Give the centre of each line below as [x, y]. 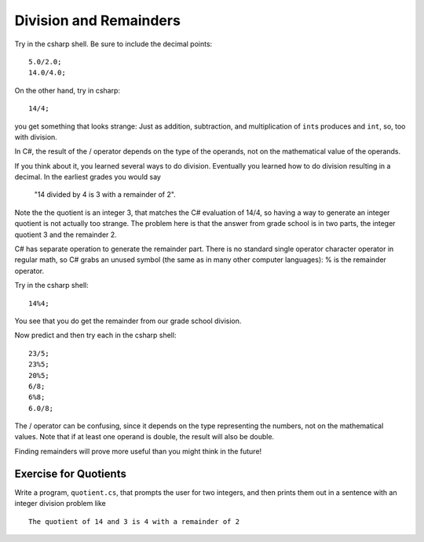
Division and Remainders [97, 20]
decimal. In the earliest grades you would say [88, 177]
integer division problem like [60, 504]
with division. [36, 136]
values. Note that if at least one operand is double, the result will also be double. [144, 437]
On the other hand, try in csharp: [68, 90]
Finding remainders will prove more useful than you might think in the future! [138, 451]
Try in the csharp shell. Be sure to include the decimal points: [113, 44]
